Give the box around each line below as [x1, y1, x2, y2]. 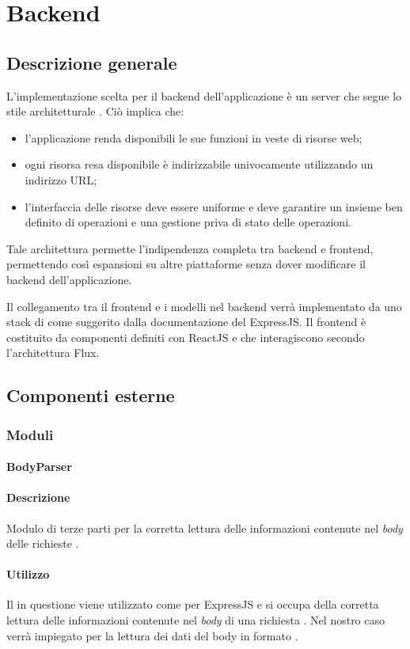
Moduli [6, 424, 54, 444]
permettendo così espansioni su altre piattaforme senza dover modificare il [6, 256, 366, 272]
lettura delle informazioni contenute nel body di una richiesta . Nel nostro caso [6, 612, 385, 628]
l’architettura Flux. [6, 344, 100, 361]
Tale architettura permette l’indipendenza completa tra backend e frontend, [6, 240, 374, 256]
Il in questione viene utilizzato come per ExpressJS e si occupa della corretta [6, 596, 379, 613]
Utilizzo [6, 566, 50, 583]
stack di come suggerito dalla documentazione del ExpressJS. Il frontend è [6, 313, 366, 330]
